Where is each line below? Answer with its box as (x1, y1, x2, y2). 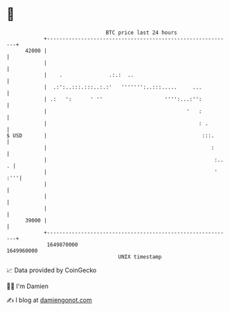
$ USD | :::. (6, 132, 215, 139)
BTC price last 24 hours (105, 29, 177, 36)
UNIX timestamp (118, 253, 162, 260)
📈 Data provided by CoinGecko (6, 266, 97, 274)
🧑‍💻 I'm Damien (6, 282, 49, 290)
